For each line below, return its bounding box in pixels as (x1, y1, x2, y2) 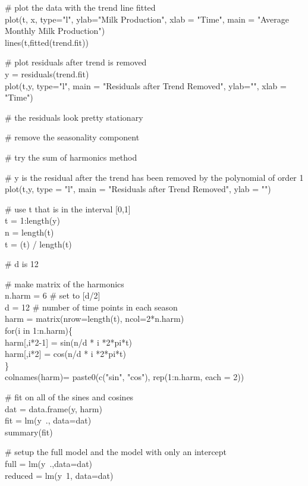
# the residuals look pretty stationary (5, 111, 143, 123)
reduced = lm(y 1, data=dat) (5, 469, 114, 481)
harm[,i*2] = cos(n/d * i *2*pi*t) (5, 347, 126, 360)
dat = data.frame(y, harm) (5, 402, 102, 415)
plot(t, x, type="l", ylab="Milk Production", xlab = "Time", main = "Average (5, 12, 289, 25)
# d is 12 (5, 258, 39, 270)
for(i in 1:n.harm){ (5, 324, 73, 337)
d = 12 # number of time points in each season (5, 300, 178, 313)
